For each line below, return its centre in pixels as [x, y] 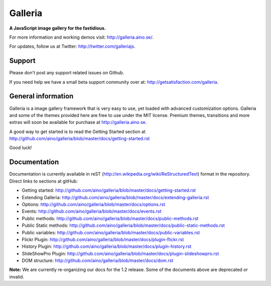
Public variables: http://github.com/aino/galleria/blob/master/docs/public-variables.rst [111, 232]
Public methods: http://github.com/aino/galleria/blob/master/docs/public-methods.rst [110, 218]
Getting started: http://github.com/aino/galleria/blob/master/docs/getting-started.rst [109, 190]
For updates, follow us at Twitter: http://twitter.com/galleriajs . [72, 46]
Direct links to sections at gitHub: [43, 181]
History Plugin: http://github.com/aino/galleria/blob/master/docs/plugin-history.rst [107, 246]
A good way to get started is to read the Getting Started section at [77, 131]
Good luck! [21, 148]
